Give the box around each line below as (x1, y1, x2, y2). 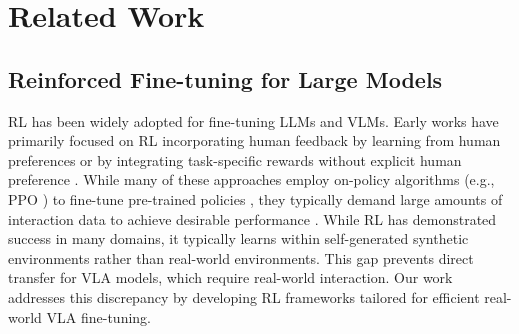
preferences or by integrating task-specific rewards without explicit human (8, 149, 462, 170)
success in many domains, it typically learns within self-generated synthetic (8, 228, 469, 249)
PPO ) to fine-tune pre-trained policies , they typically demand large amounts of (8, 188, 503, 209)
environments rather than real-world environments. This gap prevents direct (8, 247, 474, 268)
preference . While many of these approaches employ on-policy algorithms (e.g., (8, 169, 495, 190)
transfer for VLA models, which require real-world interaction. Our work (8, 267, 453, 288)
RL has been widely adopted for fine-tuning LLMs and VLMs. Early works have (8, 110, 499, 131)
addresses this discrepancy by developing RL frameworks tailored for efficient (8, 286, 480, 307)
